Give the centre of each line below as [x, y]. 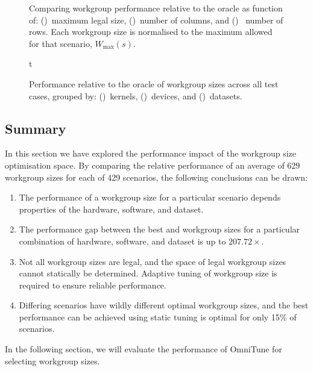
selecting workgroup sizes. [52, 360]
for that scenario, [61, 43]
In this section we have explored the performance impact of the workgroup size [150, 153]
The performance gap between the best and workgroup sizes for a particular [160, 229]
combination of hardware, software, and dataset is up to [122, 241]
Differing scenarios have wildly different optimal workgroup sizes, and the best [164, 305]
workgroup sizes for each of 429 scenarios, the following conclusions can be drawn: [156, 177]
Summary [36, 128]
